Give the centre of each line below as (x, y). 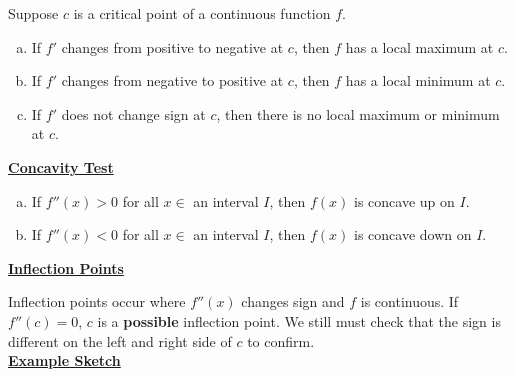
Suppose (33, 13)
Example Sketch (64, 360)
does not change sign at (133, 113)
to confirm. (281, 340)
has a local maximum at (419, 46)
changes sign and (293, 301)
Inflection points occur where (97, 301)
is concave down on (412, 234)
